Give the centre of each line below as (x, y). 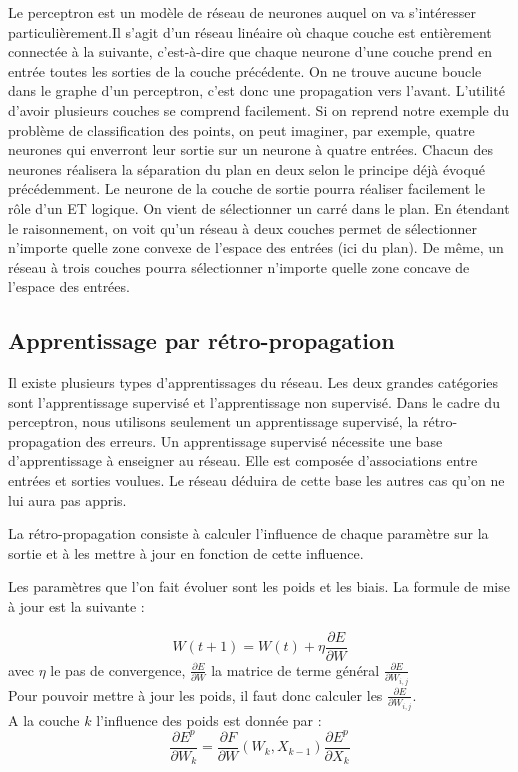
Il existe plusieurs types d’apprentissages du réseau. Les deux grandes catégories (253, 382)
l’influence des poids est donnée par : (209, 719)
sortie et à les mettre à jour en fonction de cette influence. (186, 552)
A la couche (44, 719)
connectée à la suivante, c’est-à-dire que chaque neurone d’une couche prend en (250, 51)
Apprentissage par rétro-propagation (201, 340)
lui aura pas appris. (67, 499)
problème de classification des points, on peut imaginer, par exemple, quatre (241, 129)
